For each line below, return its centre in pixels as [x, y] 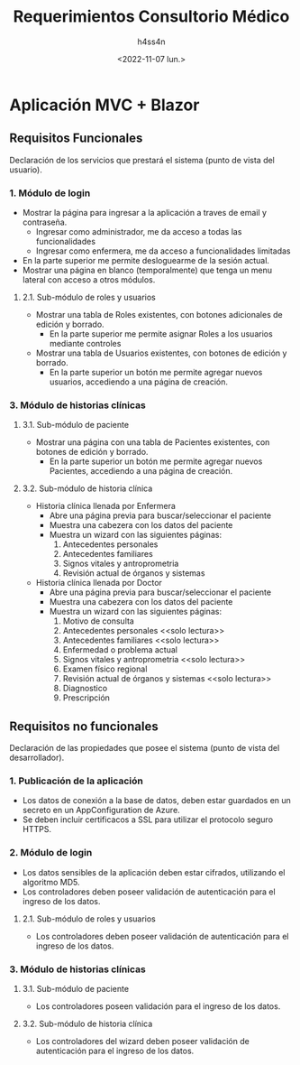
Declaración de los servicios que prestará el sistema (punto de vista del [142, 160]
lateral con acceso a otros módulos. [89, 280]
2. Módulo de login [51, 853]
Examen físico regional [105, 669]
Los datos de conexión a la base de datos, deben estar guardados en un [156, 801]
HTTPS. [37, 829]
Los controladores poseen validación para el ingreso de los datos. [158, 1006]
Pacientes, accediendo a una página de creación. [141, 471]
